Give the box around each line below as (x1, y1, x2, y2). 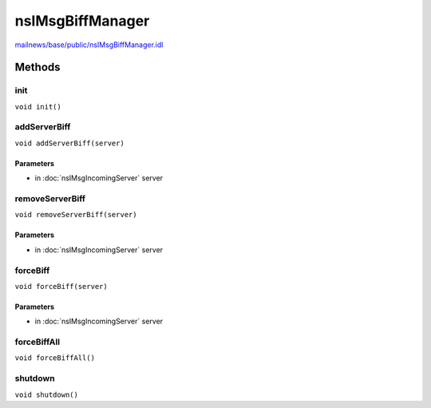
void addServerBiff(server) (14, 138, 125, 148)
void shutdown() (14, 390, 79, 399)
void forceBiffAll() (14, 354, 96, 362)
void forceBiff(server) (14, 282, 108, 291)
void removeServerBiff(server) (14, 210, 137, 220)
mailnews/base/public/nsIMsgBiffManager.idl (14, 40, 164, 50)
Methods (14, 61, 61, 74)
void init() (14, 102, 61, 111)
